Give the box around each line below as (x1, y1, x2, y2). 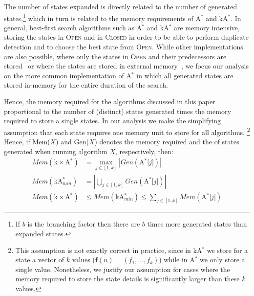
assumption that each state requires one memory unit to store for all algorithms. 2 (4, 125, 250, 137)
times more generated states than (147, 219, 247, 229)
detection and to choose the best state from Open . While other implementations (4, 42, 243, 52)
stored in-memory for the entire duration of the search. (4, 80, 168, 90)
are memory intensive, (173, 22, 240, 32)
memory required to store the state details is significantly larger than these (15, 273, 240, 284)
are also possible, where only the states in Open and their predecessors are (4, 51, 227, 61)
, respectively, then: (115, 146, 173, 156)
